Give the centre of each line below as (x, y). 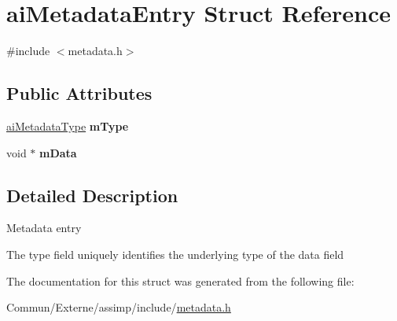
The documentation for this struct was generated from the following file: (180, 280)
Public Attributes (79, 93)
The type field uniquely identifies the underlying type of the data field (175, 254)
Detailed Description (92, 195)
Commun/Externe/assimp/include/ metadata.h (119, 307)
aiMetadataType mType (68, 125)
